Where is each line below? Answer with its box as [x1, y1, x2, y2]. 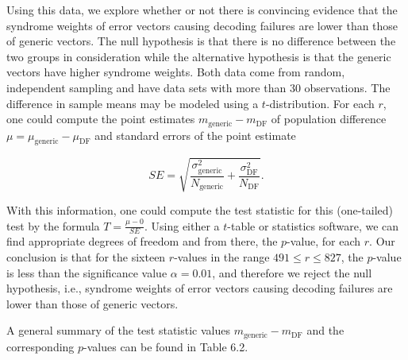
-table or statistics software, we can [227, 217, 399, 234]
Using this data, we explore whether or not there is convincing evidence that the [6, 2, 398, 17]
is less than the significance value [6, 264, 167, 281]
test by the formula [6, 217, 100, 234]
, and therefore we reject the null [212, 264, 372, 281]
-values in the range [174, 248, 270, 265]
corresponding [6, 338, 75, 354]
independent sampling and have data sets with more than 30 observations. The [6, 79, 391, 95]
